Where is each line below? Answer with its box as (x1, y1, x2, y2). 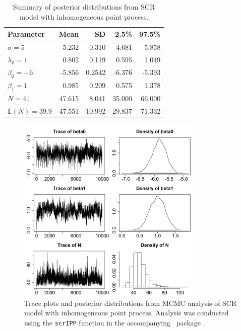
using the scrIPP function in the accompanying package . (24, 317, 205, 327)
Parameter (8, 29, 45, 39)
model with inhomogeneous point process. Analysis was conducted (24, 307, 229, 318)
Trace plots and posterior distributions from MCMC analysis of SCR (24, 297, 237, 308)
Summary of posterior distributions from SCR (13, 2, 155, 12)
